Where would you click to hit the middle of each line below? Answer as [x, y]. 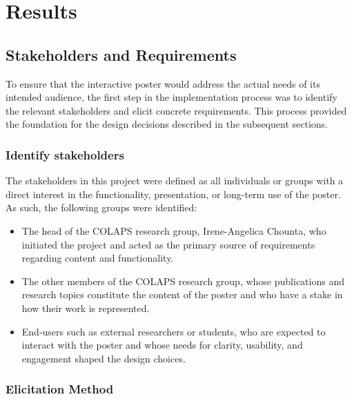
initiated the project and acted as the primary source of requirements [168, 244]
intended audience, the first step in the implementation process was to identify [172, 97]
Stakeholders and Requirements [121, 54]
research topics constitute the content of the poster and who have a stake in [182, 294]
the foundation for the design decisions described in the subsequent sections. [167, 124]
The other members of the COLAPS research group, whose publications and [183, 281]
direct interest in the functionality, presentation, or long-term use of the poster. [173, 194]
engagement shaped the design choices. [104, 358]
